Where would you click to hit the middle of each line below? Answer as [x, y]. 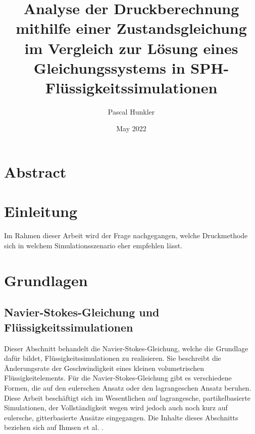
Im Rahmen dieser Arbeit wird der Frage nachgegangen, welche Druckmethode [126, 235]
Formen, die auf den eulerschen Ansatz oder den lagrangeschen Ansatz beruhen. [128, 387]
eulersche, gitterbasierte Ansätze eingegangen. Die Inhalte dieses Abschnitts [121, 417]
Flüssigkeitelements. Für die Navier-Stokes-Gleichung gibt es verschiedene [118, 378]
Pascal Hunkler [131, 111]
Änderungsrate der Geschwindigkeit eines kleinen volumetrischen [104, 368]
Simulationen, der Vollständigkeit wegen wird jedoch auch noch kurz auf [116, 408]
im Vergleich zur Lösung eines [131, 48]
